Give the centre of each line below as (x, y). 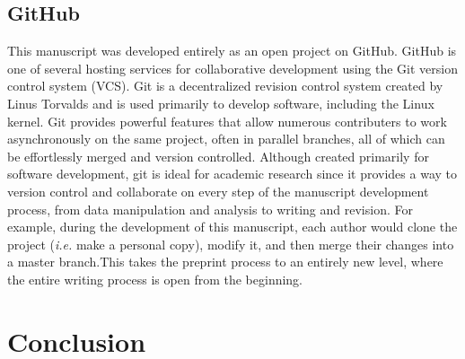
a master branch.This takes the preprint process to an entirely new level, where (225, 262)
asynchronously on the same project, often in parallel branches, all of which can (226, 139)
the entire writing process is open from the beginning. (155, 279)
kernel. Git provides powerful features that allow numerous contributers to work (227, 121)
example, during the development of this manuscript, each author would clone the (232, 227)
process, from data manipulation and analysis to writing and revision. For (210, 209)
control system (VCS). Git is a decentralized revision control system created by (225, 86)
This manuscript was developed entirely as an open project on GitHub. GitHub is (232, 51)
